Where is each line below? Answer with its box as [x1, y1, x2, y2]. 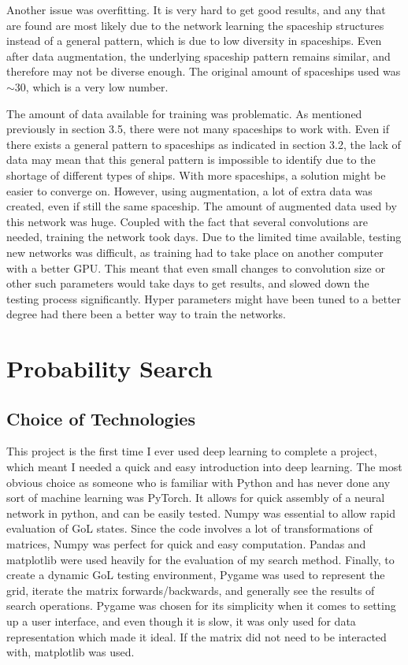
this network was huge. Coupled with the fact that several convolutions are [6, 213, 368, 229]
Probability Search [6, 352, 213, 385]
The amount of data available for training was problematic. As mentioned [6, 105, 362, 121]
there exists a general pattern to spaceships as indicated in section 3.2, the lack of [6, 136, 401, 152]
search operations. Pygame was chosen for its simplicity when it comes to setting [6, 597, 396, 614]
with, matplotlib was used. [6, 644, 135, 660]
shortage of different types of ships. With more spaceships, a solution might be [6, 166, 386, 183]
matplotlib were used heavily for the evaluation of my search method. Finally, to [6, 551, 395, 567]
